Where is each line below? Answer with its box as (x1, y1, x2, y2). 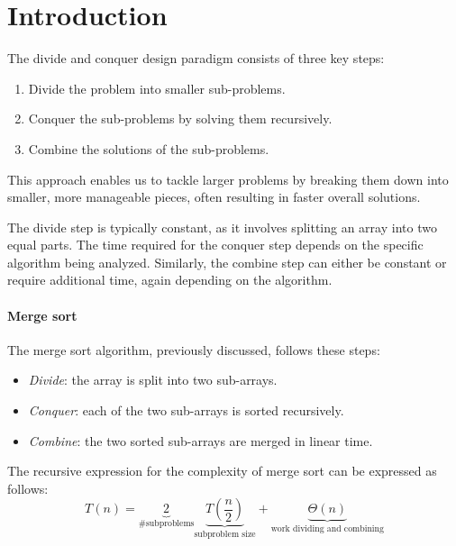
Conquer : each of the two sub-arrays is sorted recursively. (28, 401, 344, 420)
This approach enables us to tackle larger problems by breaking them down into (7, 169, 449, 188)
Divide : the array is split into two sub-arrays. (28, 370, 278, 389)
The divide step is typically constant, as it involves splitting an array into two (7, 217, 437, 236)
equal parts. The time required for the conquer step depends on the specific (7, 235, 424, 254)
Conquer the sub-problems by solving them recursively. (28, 109, 333, 128)
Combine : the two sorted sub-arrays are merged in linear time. (28, 431, 373, 450)
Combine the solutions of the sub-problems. (28, 139, 269, 158)
